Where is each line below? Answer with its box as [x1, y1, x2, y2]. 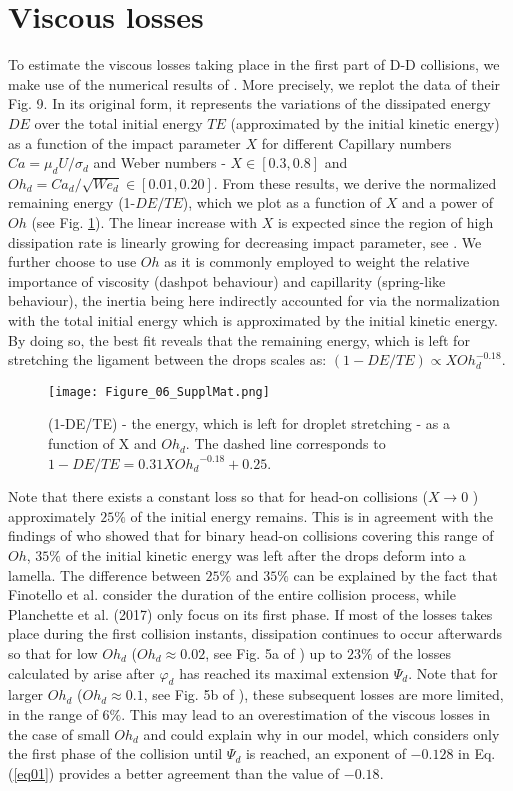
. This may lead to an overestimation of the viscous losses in [121, 704, 491, 724]
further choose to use [8, 251, 137, 272]
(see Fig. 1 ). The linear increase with [31, 212, 258, 233]
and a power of [402, 192, 494, 213]
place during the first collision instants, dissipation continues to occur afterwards [8, 623, 502, 644]
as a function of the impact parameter [8, 132, 241, 153]
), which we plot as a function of [182, 192, 382, 213]
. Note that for [408, 662, 498, 683]
